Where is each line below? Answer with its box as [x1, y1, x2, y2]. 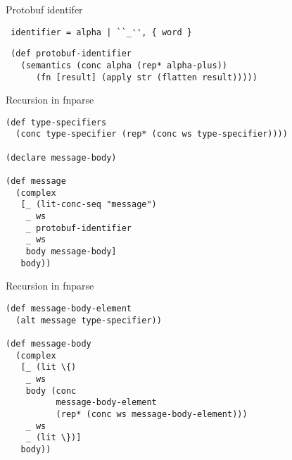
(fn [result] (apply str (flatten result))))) [35, 72, 258, 82]
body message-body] [25, 247, 117, 257]
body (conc [25, 385, 77, 396]
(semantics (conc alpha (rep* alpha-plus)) [20, 60, 227, 70]
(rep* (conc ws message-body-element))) [56, 409, 248, 419]
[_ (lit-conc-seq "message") [20, 199, 157, 210]
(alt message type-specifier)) [15, 315, 162, 325]
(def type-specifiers [6, 117, 107, 128]
